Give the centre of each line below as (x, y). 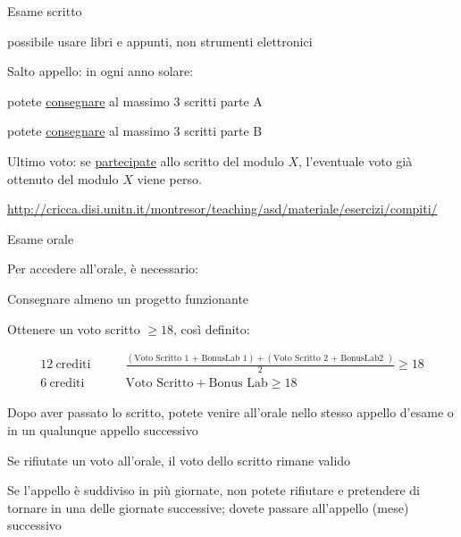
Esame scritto (45, 11)
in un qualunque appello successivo (103, 429)
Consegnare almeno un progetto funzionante (128, 298)
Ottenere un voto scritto (74, 328)
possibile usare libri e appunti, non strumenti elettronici (160, 41)
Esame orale (41, 238)
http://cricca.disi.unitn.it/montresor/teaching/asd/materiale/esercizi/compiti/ (222, 209)
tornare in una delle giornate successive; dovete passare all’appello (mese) (208, 507)
